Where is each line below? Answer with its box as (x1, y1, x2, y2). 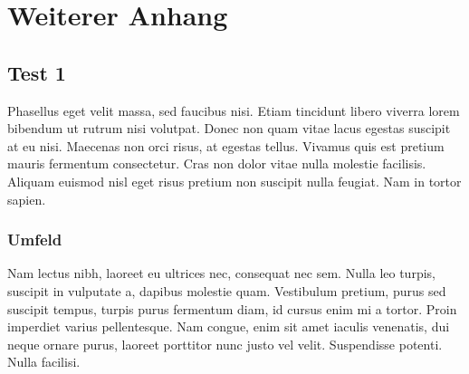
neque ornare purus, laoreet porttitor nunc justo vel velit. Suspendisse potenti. (7, 334, 443, 353)
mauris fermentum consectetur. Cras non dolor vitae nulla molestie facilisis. (7, 154, 426, 173)
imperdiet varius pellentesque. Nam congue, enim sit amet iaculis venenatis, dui (7, 317, 450, 336)
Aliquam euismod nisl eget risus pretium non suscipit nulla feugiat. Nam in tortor (7, 171, 462, 190)
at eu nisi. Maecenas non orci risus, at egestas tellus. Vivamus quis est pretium (7, 136, 445, 155)
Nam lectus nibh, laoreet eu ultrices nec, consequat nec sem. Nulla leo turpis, (7, 264, 435, 283)
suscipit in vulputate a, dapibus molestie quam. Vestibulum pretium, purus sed (7, 281, 446, 300)
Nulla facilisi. (7, 352, 81, 371)
